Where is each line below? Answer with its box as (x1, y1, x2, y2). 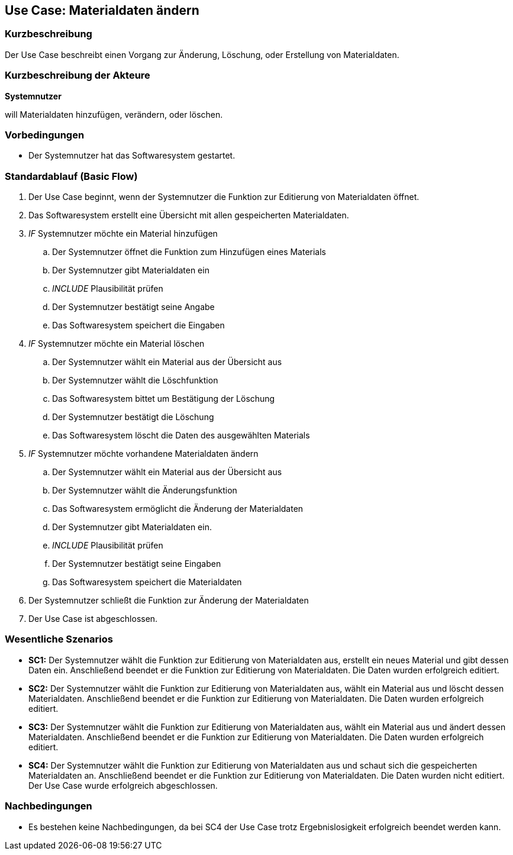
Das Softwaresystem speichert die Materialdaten (52, 577, 242, 588)
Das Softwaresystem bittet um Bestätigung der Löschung (52, 393, 275, 404)
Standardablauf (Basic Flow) (5, 170, 138, 182)
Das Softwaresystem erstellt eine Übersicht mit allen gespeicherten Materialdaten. (28, 210, 349, 221)
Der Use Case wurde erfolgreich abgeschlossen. (28, 780, 218, 791)
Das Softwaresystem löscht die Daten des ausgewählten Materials (52, 430, 310, 441)
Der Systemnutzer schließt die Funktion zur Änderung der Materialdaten (28, 595, 309, 606)
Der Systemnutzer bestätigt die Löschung (52, 412, 214, 422)
